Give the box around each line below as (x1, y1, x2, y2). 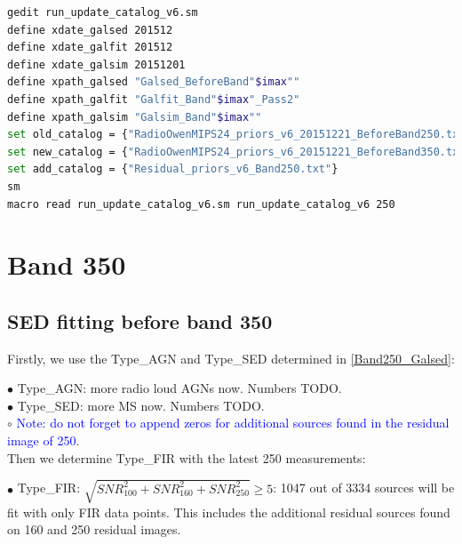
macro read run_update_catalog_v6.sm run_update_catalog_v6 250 (7, 197, 395, 211)
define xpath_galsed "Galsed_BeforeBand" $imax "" (7, 76, 300, 89)
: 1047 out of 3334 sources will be (273, 478, 455, 497)
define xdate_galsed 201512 (7, 23, 173, 36)
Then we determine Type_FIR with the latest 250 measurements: (7, 448, 366, 467)
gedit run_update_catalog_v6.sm (7, 6, 198, 19)
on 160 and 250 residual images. (7, 520, 181, 539)
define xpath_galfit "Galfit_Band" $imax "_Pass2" (7, 92, 300, 106)
